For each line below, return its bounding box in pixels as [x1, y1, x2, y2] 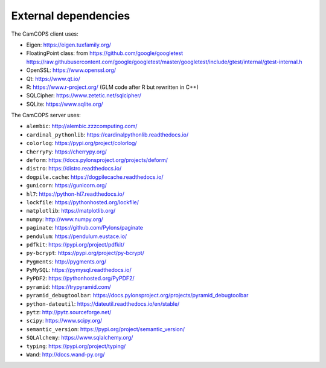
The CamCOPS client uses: [11, 30, 78, 37]
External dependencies [11, 9, 130, 22]
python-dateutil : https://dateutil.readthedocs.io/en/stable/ [26, 300, 180, 308]
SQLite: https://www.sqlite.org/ [26, 100, 103, 108]
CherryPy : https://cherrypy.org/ [26, 148, 107, 155]
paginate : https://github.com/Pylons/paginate [26, 224, 144, 231]
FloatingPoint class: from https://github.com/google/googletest [26, 50, 184, 57]
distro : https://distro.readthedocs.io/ [26, 165, 122, 172]
